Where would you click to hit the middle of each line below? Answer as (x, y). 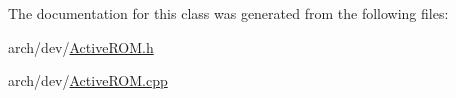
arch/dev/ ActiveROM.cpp (88, 80)
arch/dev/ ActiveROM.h (81, 46)
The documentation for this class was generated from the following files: (228, 13)
